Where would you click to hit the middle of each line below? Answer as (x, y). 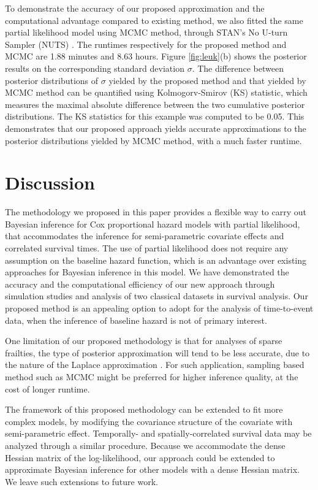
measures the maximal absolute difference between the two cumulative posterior (155, 104)
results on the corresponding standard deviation (95, 68)
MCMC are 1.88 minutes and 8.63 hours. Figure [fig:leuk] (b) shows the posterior (156, 56)
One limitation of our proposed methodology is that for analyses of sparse (144, 341)
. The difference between (238, 68)
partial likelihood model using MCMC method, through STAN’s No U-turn (146, 32)
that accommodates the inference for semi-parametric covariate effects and (145, 236)
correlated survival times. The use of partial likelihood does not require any (147, 248)
